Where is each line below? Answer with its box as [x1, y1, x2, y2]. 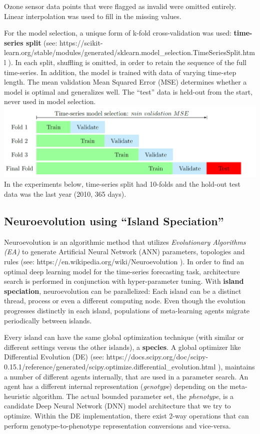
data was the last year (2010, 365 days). [4, 189, 126, 199]
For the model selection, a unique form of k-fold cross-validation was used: [4, 28, 231, 38]
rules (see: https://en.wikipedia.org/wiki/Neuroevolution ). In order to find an [4, 256, 244, 266]
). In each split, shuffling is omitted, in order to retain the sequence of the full [8, 57, 246, 67]
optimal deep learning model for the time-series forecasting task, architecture [4, 266, 240, 276]
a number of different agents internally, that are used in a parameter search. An [4, 371, 248, 381]
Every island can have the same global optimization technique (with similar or [4, 332, 244, 342]
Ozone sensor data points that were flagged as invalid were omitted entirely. [4, 1, 236, 11]
